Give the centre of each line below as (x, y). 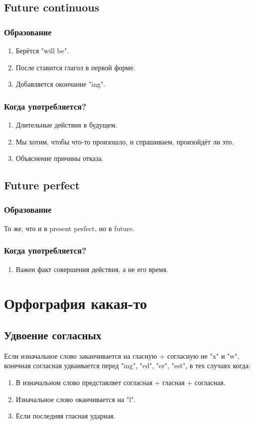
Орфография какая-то (76, 303)
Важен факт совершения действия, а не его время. (92, 269)
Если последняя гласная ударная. (65, 416)
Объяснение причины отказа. (60, 158)
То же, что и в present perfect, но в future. (69, 228)
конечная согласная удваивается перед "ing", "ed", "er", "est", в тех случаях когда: (127, 365)
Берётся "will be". (42, 50)
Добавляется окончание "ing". (61, 84)
